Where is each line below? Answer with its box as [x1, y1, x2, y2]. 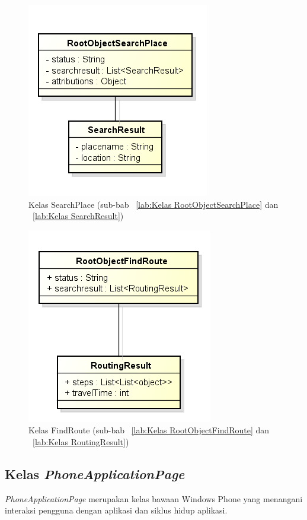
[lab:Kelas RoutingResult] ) [33, 435, 129, 448]
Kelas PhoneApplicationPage [5, 464, 185, 483]
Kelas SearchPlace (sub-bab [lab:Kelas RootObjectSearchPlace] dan [28, 198, 279, 210]
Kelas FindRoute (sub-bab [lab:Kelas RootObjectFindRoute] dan [28, 424, 270, 436]
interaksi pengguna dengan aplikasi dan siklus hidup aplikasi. [5, 504, 228, 516]
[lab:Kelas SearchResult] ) [33, 210, 124, 222]
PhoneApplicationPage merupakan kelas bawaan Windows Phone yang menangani [5, 492, 303, 505]
